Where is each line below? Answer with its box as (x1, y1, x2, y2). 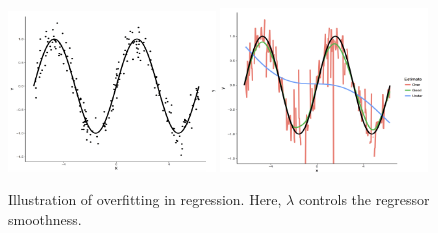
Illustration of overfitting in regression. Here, (8, 189, 282, 210)
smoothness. (8, 208, 82, 229)
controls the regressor (298, 189, 430, 210)
